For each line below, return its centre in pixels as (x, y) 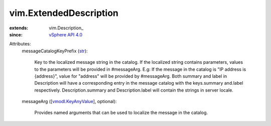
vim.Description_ (66, 28)
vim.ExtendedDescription (64, 13)
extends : (19, 28)
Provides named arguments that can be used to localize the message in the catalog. (121, 113)
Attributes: (20, 44)
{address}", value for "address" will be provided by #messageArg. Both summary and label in (131, 76)
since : (16, 34)
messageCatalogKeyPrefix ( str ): (55, 51)
